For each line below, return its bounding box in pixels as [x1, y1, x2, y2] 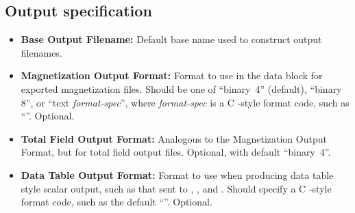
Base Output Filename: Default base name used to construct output [21, 32, 322, 46]
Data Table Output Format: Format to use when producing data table [21, 167, 334, 182]
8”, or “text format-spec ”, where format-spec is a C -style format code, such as [21, 95, 350, 109]
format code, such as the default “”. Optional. [21, 195, 212, 209]
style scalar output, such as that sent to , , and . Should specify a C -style [21, 181, 332, 195]
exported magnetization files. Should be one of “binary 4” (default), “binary [21, 81, 342, 96]
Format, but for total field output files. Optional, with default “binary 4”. [21, 145, 331, 159]
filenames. [21, 45, 62, 59]
